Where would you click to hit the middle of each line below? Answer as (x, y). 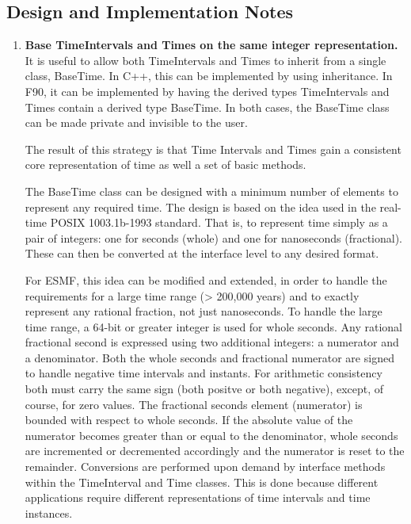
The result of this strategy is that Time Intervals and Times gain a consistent (213, 149)
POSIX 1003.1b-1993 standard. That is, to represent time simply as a (219, 222)
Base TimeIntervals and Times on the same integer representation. (211, 45)
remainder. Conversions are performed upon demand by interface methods (205, 467)
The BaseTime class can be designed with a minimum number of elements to (211, 191)
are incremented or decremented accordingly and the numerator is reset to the (215, 451)
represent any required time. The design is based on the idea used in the (200, 207)
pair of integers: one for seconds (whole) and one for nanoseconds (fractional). (214, 237)
